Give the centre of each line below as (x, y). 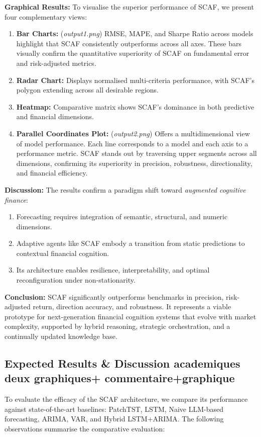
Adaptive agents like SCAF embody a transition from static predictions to (130, 243)
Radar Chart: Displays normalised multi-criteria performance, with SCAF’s (135, 80)
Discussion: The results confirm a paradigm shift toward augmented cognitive (125, 189)
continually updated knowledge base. (61, 336)
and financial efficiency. (52, 173)
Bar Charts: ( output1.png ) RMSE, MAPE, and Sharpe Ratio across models (135, 33)
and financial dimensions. (55, 116)
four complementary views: (46, 16)
